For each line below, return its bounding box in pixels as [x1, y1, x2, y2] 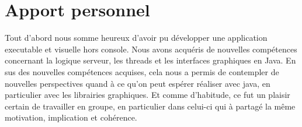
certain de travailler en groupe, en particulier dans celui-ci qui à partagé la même [5, 100, 296, 112]
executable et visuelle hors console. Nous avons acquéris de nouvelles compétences [5, 43, 297, 55]
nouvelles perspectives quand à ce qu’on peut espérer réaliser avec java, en [5, 77, 270, 89]
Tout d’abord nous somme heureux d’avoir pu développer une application [5, 31, 268, 44]
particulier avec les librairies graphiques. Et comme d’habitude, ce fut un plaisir [5, 89, 290, 101]
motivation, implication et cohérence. [5, 111, 137, 124]
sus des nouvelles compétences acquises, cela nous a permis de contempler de [5, 65, 279, 77]
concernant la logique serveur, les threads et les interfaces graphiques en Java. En [5, 54, 296, 66]
